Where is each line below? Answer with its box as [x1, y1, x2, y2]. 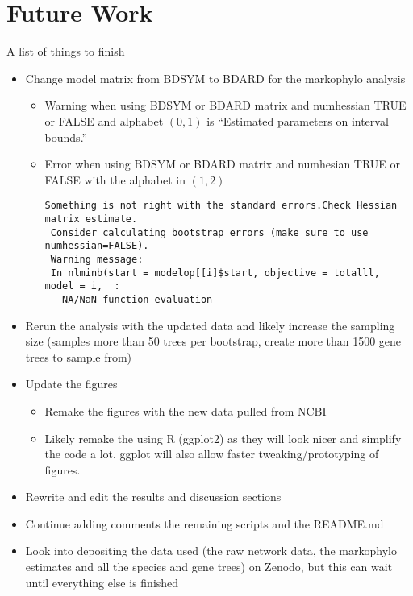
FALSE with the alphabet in [44, 171, 186, 188]
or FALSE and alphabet [44, 112, 164, 129]
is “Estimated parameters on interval [206, 112, 389, 129]
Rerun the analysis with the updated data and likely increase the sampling [25, 317, 395, 333]
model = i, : [44, 280, 120, 292]
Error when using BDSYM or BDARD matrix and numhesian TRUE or [44, 155, 401, 172]
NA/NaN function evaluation [62, 293, 213, 305]
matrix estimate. [44, 213, 138, 225]
